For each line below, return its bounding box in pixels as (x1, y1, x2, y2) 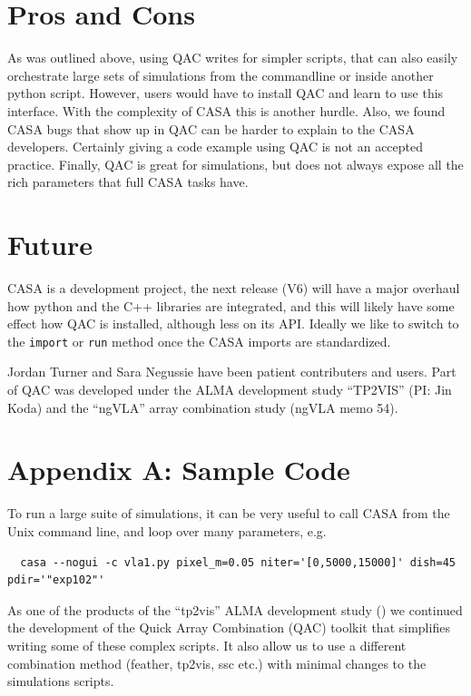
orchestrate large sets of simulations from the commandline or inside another (7, 65, 434, 84)
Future (7, 226, 93, 263)
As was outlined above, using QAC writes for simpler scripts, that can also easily (7, 48, 458, 67)
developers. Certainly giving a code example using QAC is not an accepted (7, 137, 424, 156)
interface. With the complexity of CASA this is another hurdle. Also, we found (7, 101, 446, 120)
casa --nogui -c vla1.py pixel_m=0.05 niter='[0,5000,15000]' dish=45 (20, 555, 456, 569)
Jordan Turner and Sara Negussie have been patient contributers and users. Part (7, 362, 456, 381)
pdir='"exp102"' (7, 573, 105, 587)
